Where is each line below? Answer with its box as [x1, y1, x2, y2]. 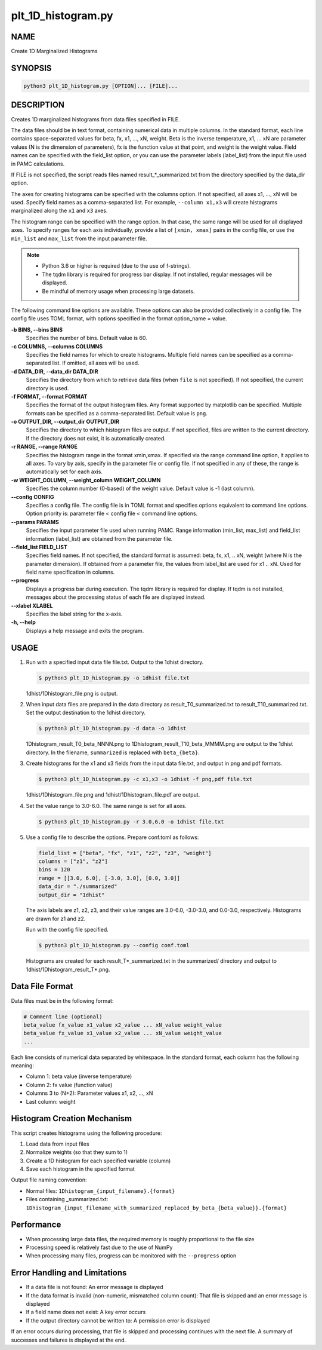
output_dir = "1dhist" [38, 891, 105, 898]
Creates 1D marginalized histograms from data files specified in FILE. [11, 115, 180, 123]
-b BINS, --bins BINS [11, 326, 63, 333]
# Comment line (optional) [23, 1013, 103, 1020]
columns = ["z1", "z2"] [38, 858, 109, 865]
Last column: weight [26, 1098, 76, 1105]
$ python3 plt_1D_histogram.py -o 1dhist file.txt [38, 674, 190, 681]
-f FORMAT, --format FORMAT [11, 393, 88, 400]
